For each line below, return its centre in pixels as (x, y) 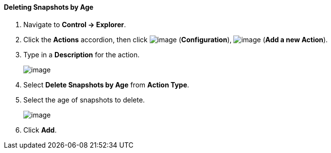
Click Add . (40, 130)
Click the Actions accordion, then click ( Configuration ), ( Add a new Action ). (176, 39)
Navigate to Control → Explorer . (75, 24)
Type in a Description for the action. (82, 54)
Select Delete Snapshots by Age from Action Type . (106, 85)
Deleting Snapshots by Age (49, 7)
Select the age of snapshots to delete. (84, 100)
